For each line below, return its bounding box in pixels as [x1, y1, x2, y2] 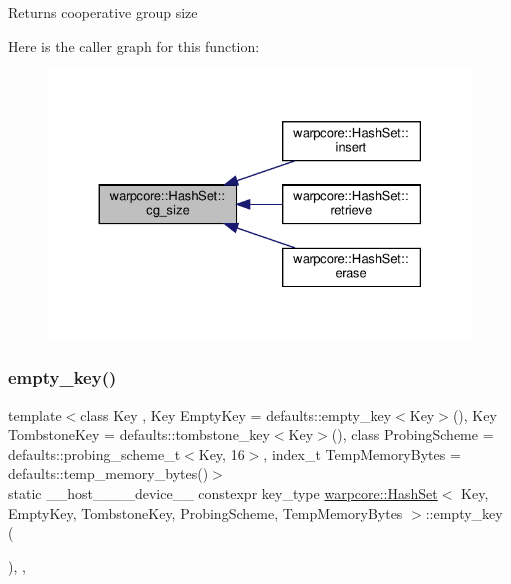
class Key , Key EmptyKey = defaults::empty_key [80, 404, 392, 425]
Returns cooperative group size [8, 2, 198, 22]
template [8, 404, 62, 425]
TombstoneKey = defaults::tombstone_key [8, 424, 270, 445]
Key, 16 [198, 443, 245, 464]
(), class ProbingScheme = [331, 424, 494, 445]
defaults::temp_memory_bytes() [8, 463, 209, 484]
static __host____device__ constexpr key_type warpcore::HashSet [8, 483, 438, 504]
